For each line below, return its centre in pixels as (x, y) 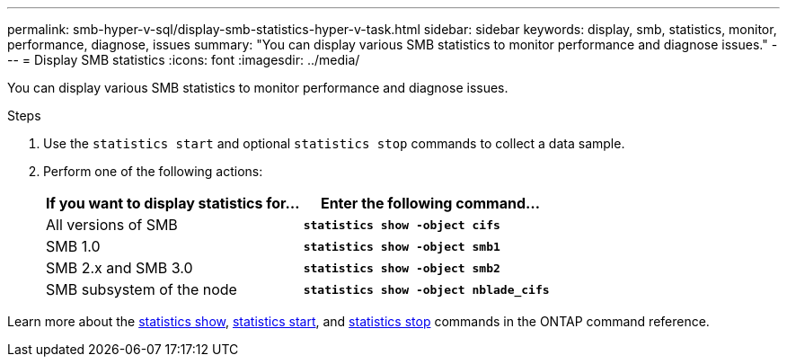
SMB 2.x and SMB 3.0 (119, 268)
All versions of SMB (112, 225)
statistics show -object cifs (402, 225)
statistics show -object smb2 (402, 268)
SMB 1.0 (73, 246)
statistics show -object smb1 (402, 246)
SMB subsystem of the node (141, 289)
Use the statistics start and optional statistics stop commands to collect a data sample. (334, 143)
